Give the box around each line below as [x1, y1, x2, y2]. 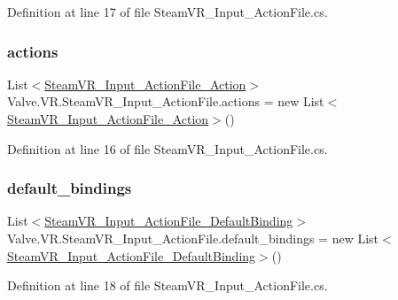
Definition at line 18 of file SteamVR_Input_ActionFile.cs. [7, 276, 328, 295]
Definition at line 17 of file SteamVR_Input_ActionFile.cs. [7, 3, 328, 20]
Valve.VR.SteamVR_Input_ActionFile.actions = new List [7, 92, 324, 111]
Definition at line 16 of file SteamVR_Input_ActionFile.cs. [7, 139, 328, 158]
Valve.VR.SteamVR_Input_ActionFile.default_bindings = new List [7, 229, 379, 247]
